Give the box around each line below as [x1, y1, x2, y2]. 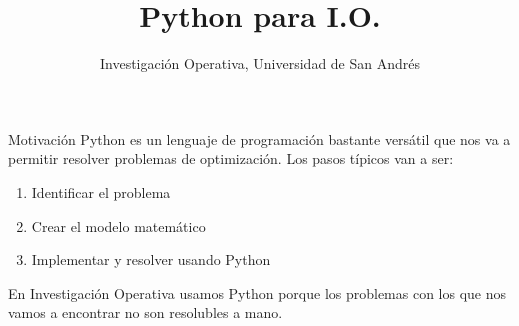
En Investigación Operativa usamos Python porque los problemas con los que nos [8, 282, 507, 303]
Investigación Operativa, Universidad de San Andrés [99, 53, 421, 74]
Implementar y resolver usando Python [31, 249, 271, 270]
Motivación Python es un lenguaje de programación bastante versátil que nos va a [8, 128, 511, 149]
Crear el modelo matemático [31, 215, 206, 236]
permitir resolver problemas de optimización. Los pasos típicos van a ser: [8, 148, 454, 169]
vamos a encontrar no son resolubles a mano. [8, 302, 283, 323]
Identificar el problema [31, 181, 171, 202]
